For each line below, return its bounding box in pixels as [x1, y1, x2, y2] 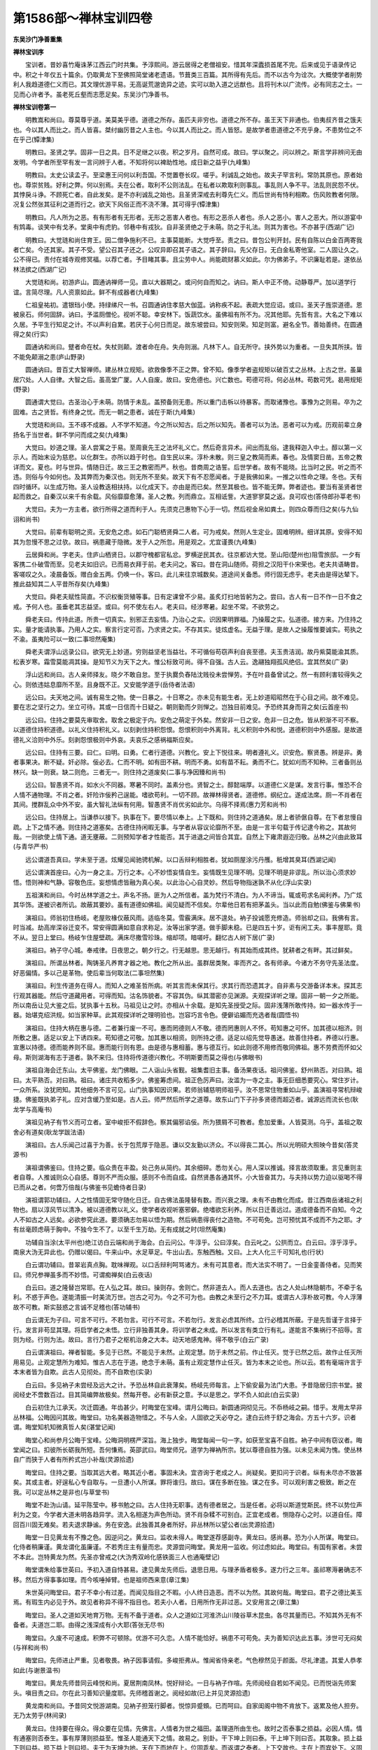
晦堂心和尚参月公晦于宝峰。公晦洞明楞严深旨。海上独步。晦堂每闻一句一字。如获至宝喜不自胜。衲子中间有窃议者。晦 [24, 1436, 363, 1444]
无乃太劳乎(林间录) [13, 1711, 67, 1720]
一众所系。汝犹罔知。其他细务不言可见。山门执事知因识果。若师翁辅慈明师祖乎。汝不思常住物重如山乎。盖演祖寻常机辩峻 [13, 1086, 363, 1094]
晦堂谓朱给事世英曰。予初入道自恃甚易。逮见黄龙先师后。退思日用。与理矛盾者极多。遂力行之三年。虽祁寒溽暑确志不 [24, 1565, 363, 1574]
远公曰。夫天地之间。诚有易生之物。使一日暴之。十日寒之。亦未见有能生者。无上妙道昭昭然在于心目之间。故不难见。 [24, 693, 363, 701]
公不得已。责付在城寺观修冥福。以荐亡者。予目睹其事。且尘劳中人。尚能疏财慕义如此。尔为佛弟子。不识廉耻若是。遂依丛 [13, 255, 363, 264]
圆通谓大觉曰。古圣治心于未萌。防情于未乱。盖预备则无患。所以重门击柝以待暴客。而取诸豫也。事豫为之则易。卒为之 [24, 398, 363, 406]
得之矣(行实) [13, 330, 49, 339]
